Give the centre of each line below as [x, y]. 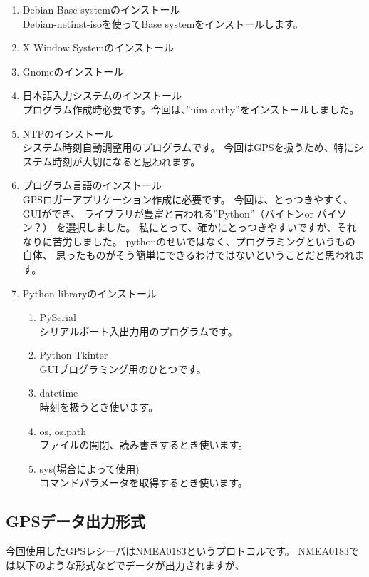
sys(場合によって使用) [89, 468]
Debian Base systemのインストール [101, 9]
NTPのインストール [68, 133]
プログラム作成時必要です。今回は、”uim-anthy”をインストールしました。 [191, 109]
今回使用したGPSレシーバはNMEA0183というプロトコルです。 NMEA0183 [177, 551]
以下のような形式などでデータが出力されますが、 [130, 565]
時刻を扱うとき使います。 [99, 407]
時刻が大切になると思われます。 [126, 161]
